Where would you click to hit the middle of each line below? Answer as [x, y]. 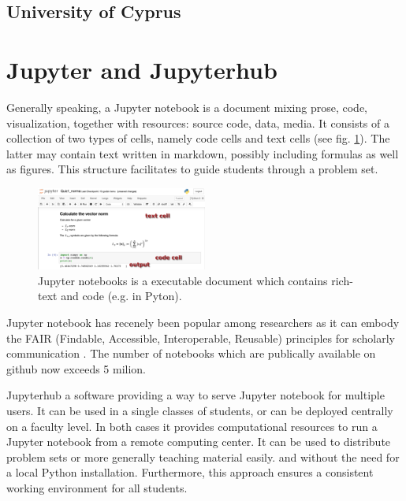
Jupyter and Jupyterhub [142, 69]
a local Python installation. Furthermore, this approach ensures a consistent [190, 472]
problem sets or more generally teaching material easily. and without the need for [203, 456]
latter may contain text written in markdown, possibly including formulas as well [203, 153]
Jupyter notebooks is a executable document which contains [183, 280]
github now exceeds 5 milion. [76, 368]
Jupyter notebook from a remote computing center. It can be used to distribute [199, 442]
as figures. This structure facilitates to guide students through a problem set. [192, 169]
